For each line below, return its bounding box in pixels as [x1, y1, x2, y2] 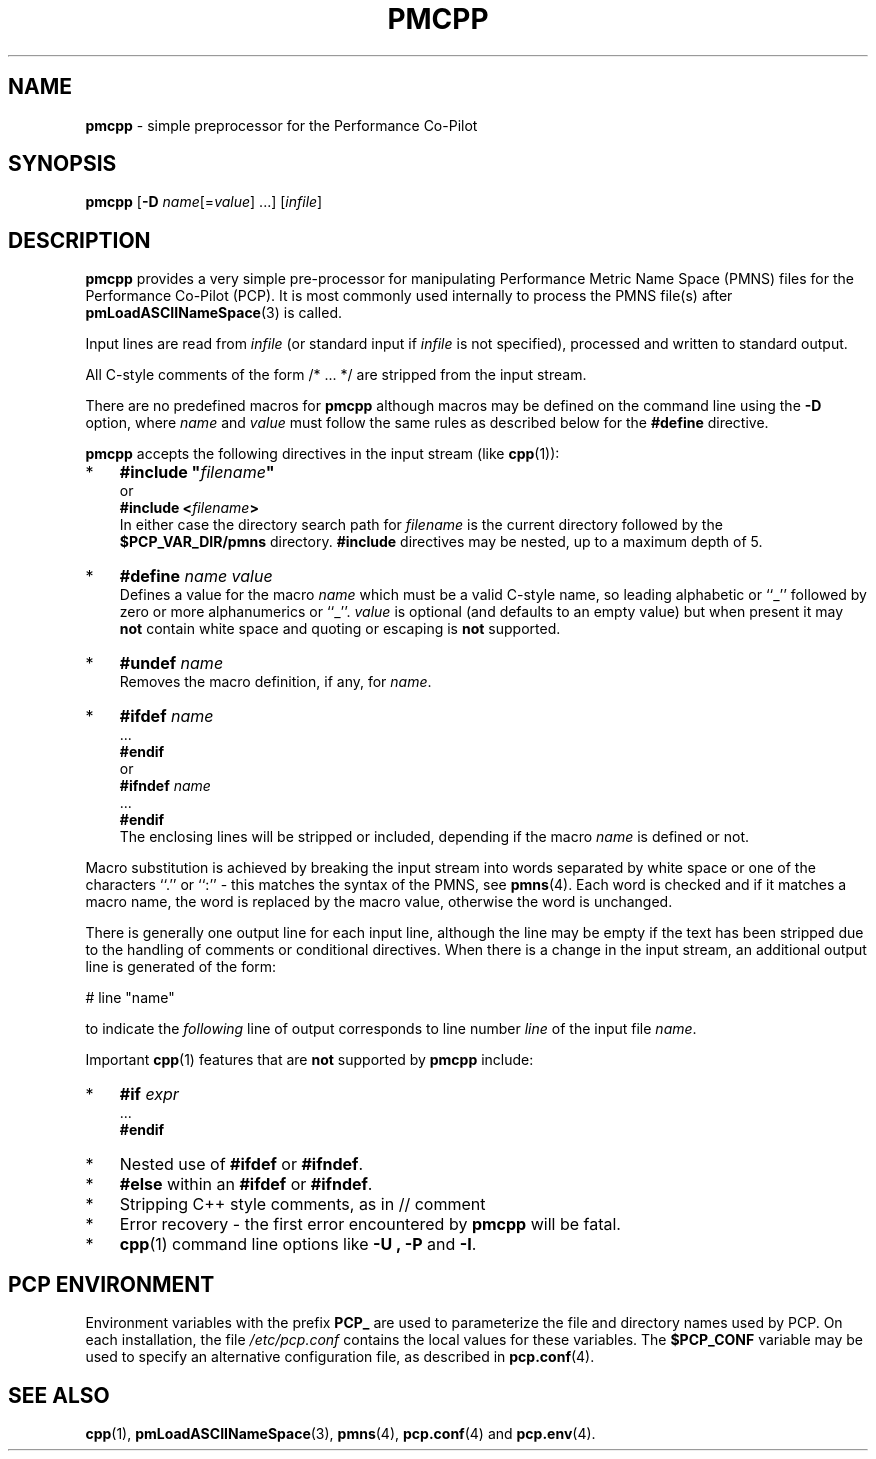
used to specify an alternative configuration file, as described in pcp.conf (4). [85, 1348, 595, 1366]
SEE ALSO [8, 1382, 110, 1408]
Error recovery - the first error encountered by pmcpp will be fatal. [119, 1214, 621, 1235]
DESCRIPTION [8, 227, 151, 253]
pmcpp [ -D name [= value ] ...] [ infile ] [85, 193, 323, 211]
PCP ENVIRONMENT [8, 1271, 215, 1297]
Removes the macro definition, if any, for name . [119, 673, 432, 691]
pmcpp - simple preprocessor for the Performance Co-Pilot [85, 116, 478, 134]
